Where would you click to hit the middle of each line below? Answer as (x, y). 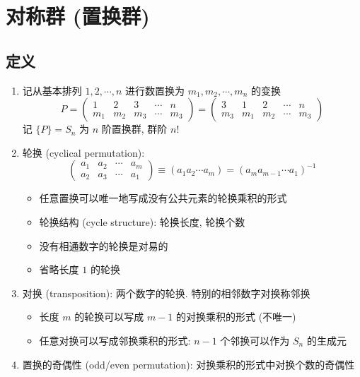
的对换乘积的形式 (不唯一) (236, 317)
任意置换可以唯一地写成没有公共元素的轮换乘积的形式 (163, 198)
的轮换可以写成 (109, 317)
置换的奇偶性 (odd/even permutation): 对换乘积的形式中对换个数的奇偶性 (188, 364)
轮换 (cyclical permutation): (83, 152)
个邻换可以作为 (255, 340)
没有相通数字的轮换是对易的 (104, 245)
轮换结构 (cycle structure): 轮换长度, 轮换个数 (142, 221)
